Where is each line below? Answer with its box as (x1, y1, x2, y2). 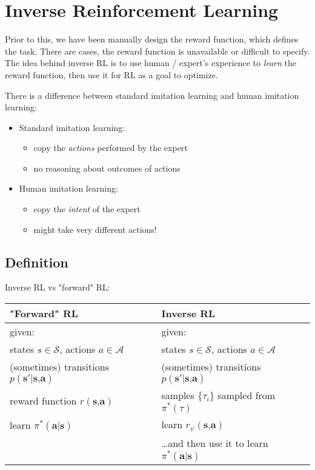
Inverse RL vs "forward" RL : (5, 281, 110, 294)
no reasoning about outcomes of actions (33, 161, 181, 174)
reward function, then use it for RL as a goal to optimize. (5, 68, 218, 81)
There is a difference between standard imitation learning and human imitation (5, 89, 299, 101)
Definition (5, 252, 68, 271)
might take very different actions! (33, 223, 157, 235)
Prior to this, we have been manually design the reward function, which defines (5, 33, 299, 45)
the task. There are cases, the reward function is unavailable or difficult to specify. (5, 44, 310, 57)
